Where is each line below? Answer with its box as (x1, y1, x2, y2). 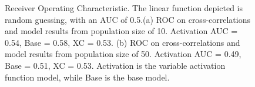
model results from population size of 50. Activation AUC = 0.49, (5, 48, 241, 60)
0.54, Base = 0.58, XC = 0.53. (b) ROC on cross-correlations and (5, 36, 240, 48)
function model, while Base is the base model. (5, 71, 170, 83)
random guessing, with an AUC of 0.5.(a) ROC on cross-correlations (5, 13, 250, 25)
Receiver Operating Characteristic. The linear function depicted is (5, 2, 243, 14)
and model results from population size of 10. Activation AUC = (5, 25, 238, 37)
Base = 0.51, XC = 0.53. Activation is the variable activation (5, 59, 226, 71)
